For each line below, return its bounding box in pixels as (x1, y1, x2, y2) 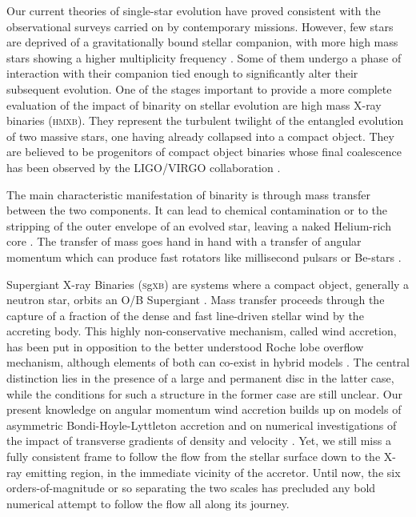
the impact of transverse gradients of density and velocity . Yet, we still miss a (6, 432, 391, 449)
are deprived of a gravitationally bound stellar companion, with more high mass (6, 34, 398, 50)
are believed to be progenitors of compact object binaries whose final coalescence (6, 143, 402, 160)
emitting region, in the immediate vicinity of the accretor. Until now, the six (26, 463, 401, 480)
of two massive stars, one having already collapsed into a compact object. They (6, 127, 394, 144)
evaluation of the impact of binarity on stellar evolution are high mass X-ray (6, 96, 382, 113)
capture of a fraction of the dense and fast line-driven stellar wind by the (6, 307, 364, 323)
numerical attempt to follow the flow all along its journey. (6, 495, 290, 511)
